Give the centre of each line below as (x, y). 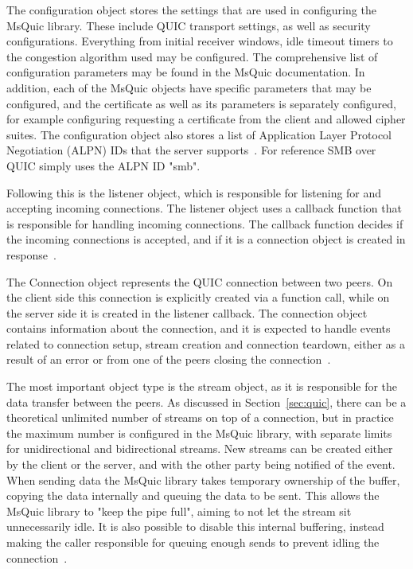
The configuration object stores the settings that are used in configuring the (191, 10)
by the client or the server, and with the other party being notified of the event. (201, 464)
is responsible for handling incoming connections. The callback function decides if (205, 223)
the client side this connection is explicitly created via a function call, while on (198, 297)
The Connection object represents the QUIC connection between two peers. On (200, 281)
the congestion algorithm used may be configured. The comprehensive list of (192, 56)
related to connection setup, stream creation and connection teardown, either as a (206, 343)
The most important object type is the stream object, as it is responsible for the (202, 386)
